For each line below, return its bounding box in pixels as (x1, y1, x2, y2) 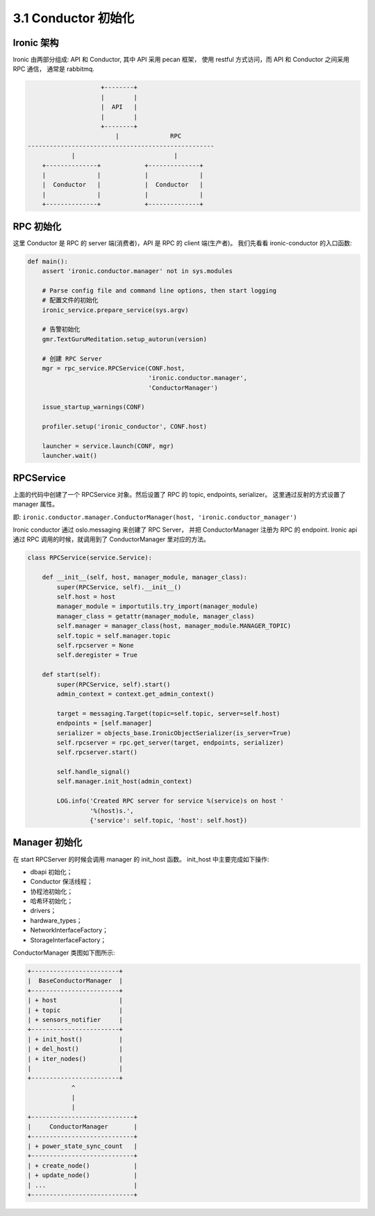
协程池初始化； (30, 887, 73, 896)
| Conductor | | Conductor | (42, 181, 204, 189)
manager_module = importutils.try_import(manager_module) (56, 602, 258, 611)
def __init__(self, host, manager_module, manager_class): (42, 573, 248, 582)
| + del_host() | (27, 1045, 123, 1053)
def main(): (27, 257, 69, 265)
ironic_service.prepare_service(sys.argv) (42, 306, 189, 314)
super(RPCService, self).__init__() (56, 583, 182, 591)
